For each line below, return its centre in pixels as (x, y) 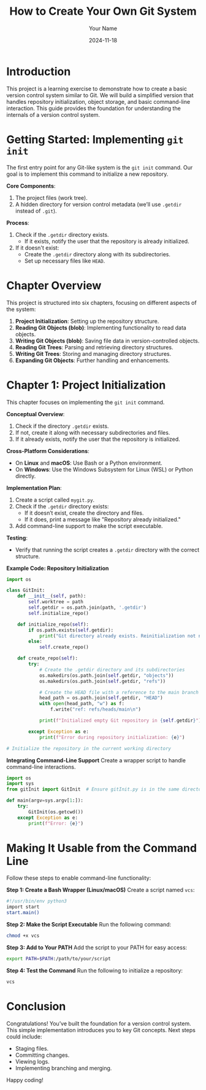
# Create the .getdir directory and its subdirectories (112, 669)
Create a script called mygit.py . (55, 500)
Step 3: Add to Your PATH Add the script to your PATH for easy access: (97, 947)
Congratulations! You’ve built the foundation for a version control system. (99, 1023)
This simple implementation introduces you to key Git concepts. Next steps (101, 1030)
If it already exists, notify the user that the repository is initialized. (98, 439)
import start (23, 907)
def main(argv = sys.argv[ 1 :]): (45, 800)
